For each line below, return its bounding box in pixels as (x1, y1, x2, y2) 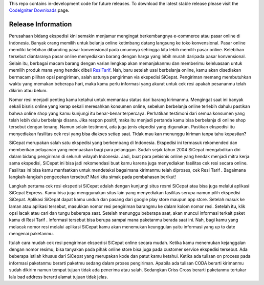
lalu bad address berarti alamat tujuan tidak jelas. (9, 274, 108, 280)
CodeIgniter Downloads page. (9, 7, 69, 13)
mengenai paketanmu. (9, 231, 54, 237)
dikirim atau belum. (9, 88, 48, 94)
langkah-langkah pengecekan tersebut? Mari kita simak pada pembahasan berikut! (9, 174, 176, 180)
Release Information (9, 20, 72, 29)
